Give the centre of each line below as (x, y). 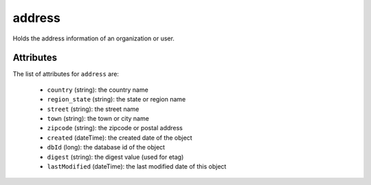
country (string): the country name (98, 90)
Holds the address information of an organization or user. (94, 38)
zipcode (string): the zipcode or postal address (115, 128)
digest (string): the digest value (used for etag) (115, 157)
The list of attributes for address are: (66, 74)
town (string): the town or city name (98, 119)
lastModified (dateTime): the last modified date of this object (137, 166)
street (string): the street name (93, 109)
